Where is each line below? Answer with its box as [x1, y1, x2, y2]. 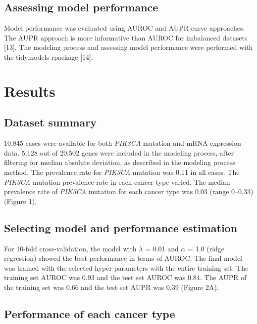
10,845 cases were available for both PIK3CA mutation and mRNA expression [4, 138, 241, 148]
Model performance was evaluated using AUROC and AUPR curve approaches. [4, 23, 245, 33]
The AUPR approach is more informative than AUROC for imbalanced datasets [4, 32, 248, 42]
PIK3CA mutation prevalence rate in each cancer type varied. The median [4, 176, 230, 187]
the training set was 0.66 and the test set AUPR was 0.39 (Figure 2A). [4, 282, 219, 292]
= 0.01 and [145, 243, 179, 253]
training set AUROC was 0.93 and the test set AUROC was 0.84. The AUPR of [4, 272, 247, 283]
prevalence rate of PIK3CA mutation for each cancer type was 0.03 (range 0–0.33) [4, 186, 254, 197]
